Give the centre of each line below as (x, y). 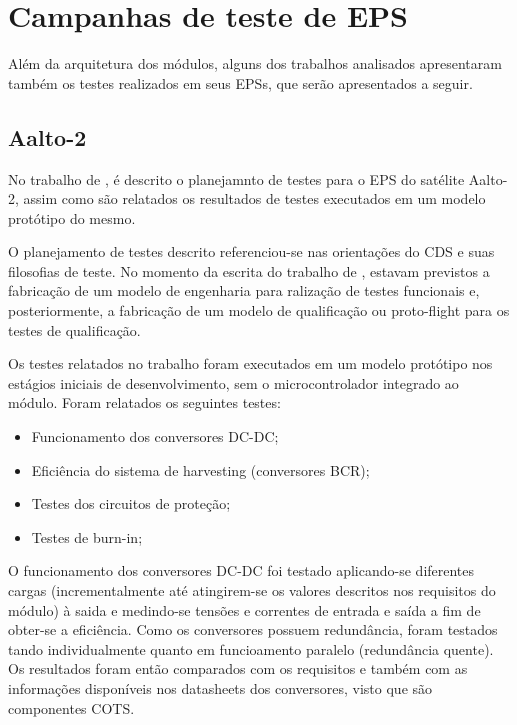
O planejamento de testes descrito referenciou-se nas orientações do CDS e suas (251, 251)
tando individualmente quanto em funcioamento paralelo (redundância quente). (251, 648)
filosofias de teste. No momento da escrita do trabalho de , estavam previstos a (249, 270)
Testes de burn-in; (87, 536)
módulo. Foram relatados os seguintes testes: (144, 402)
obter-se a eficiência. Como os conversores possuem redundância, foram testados (253, 629)
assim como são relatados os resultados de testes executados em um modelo (254, 198)
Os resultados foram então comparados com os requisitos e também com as (238, 668)
